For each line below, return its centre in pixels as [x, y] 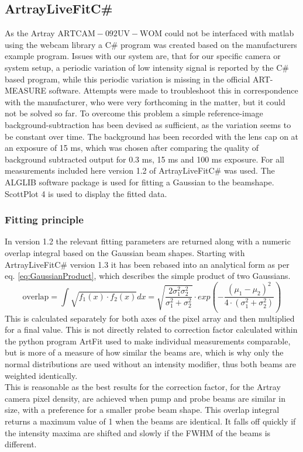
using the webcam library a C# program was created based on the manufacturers [151, 44]
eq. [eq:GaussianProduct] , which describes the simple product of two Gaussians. [148, 276]
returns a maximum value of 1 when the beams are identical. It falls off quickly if [150, 421]
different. [21, 444]
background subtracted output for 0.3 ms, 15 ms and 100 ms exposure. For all [144, 159]
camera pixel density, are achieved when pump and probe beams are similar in [145, 398]
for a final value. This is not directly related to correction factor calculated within [151, 329]
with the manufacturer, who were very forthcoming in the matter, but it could [145, 101]
